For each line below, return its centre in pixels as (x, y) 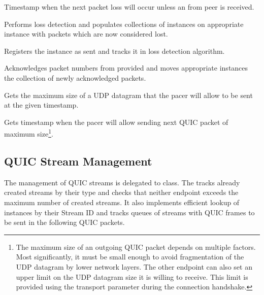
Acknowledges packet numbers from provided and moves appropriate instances (126, 68)
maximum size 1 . (29, 133)
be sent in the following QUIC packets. (64, 222)
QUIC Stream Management (78, 161)
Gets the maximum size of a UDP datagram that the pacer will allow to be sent (128, 95)
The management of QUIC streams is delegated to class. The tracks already (122, 182)
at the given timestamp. (41, 105)
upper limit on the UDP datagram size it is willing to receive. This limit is (132, 276)
